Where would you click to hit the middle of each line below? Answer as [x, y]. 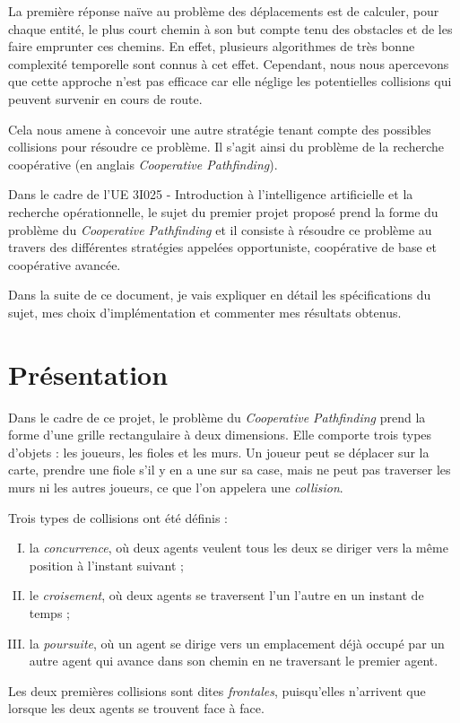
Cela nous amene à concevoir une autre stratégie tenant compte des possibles [220, 129]
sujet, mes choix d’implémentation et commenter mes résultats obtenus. [205, 312]
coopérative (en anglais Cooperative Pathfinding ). [143, 164]
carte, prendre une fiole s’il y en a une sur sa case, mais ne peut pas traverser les [230, 470]
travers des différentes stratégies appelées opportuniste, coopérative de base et [222, 247]
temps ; [49, 612]
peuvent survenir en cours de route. [105, 98]
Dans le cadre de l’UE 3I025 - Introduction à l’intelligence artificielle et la [211, 194]
